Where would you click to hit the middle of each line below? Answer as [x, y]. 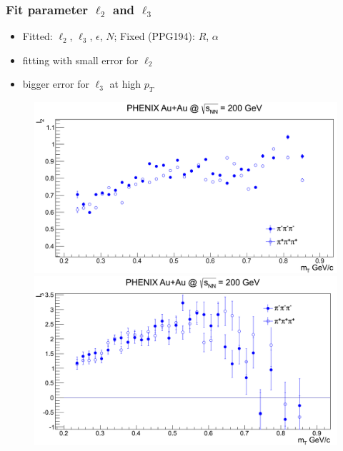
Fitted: [38, 36]
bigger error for [56, 84]
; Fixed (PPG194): [154, 36]
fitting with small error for [80, 60]
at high [125, 84]
